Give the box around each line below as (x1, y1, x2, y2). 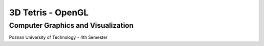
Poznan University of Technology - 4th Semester (9, 34, 108, 40)
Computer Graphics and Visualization (9, 21, 134, 30)
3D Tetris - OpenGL (9, 7, 89, 18)
